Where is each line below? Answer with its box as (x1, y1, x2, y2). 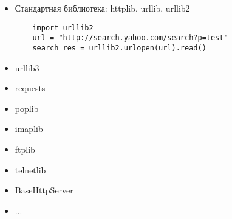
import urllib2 (32, 23, 94, 32)
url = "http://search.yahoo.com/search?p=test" (32, 33, 228, 43)
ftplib (15, 142, 35, 155)
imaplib (15, 122, 43, 135)
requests (15, 82, 46, 94)
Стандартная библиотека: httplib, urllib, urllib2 (15, 2, 190, 14)
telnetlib (15, 163, 46, 176)
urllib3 (15, 61, 39, 74)
